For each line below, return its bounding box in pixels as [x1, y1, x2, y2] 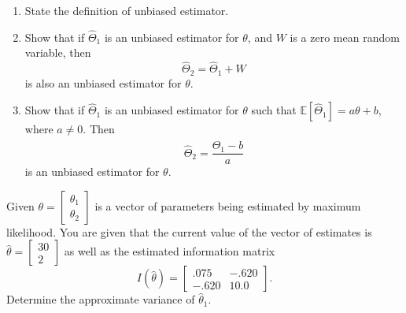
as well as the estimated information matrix [64, 243, 275, 259]
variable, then [24, 44, 91, 61]
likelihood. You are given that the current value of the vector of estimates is [6, 223, 372, 240]
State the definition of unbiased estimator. [24, 2, 229, 18]
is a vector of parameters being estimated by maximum [94, 197, 361, 214]
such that [251, 102, 297, 118]
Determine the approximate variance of [6, 291, 195, 307]
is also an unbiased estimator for [24, 74, 182, 91]
